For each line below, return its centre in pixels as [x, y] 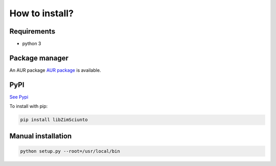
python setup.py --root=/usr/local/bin [70, 151]
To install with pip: [29, 106]
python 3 [32, 44]
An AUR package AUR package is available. [55, 70]
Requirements [32, 31]
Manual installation [41, 136]
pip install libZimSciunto [54, 120]
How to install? [42, 13]
